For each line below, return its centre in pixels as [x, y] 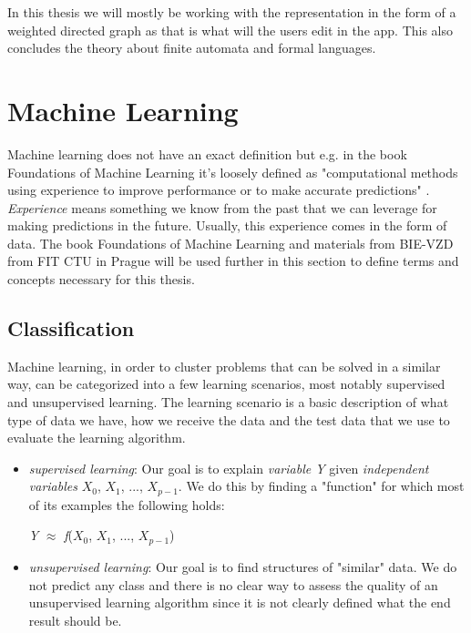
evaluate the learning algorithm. [97, 438]
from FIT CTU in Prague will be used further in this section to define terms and [233, 261]
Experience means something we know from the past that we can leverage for [222, 207]
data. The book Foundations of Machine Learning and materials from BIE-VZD [230, 243]
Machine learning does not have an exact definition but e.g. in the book [207, 153]
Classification [71, 328]
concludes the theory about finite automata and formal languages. [192, 48]
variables [53, 486]
